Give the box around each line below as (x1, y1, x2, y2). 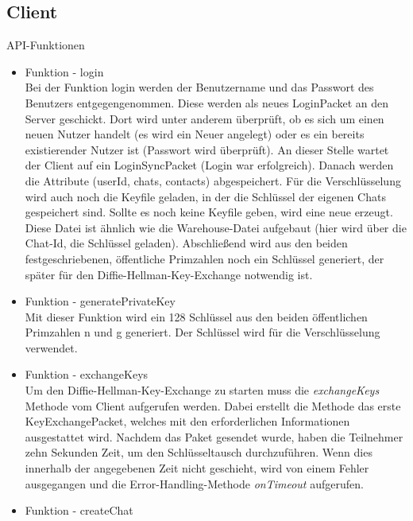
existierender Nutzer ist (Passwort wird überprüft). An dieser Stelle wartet (25, 141, 389, 157)
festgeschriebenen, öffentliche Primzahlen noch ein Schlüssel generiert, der (25, 250, 384, 266)
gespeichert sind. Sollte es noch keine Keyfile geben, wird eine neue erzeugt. (25, 204, 393, 220)
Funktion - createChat (25, 502, 133, 519)
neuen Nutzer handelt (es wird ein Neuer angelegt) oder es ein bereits (25, 126, 365, 142)
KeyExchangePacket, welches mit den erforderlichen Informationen (25, 413, 350, 430)
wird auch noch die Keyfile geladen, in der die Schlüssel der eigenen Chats (25, 188, 386, 204)
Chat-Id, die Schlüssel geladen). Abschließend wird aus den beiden (25, 235, 348, 251)
